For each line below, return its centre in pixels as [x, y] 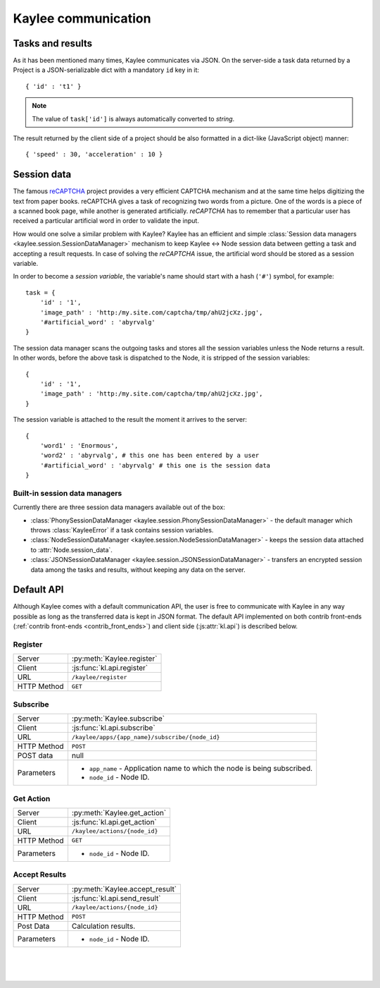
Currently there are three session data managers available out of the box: [119, 507]
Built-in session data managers [68, 493]
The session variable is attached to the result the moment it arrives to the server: [130, 420]
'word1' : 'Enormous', [79, 445]
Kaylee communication [82, 18]
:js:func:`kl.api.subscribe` [113, 728]
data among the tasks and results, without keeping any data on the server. [138, 569]
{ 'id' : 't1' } [53, 86]
